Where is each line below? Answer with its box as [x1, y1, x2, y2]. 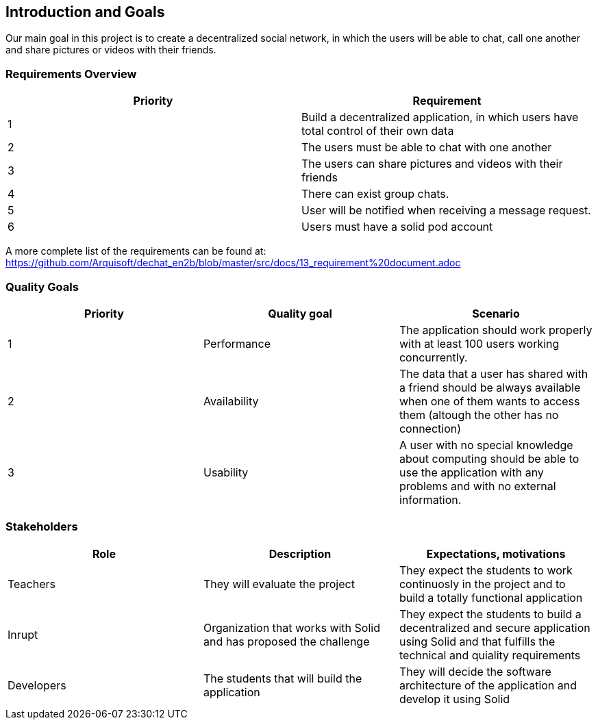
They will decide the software [399, 664, 551, 678]
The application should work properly [399, 322, 593, 337]
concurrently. [399, 350, 468, 364]
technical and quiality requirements [399, 648, 581, 662]
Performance [203, 336, 271, 351]
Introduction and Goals [5, 3, 165, 21]
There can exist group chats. [301, 187, 449, 201]
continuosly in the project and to [399, 576, 566, 591]
